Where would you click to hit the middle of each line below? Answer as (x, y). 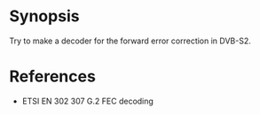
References (52, 77)
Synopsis (44, 16)
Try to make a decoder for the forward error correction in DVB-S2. (130, 41)
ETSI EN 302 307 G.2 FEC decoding (87, 101)
